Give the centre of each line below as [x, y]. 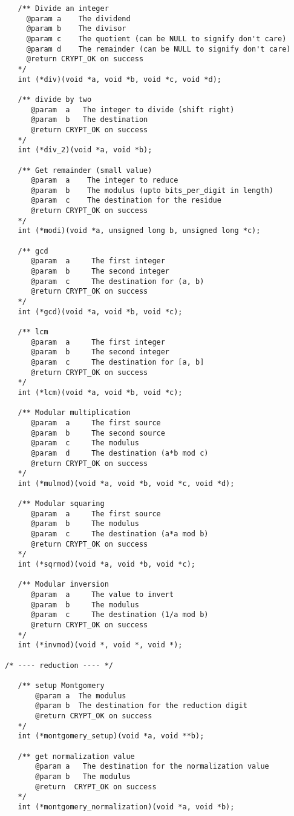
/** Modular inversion [63, 585]
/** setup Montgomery [61, 685]
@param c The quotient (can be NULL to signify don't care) [156, 39]
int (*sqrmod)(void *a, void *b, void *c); [106, 565]
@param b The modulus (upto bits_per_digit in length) [152, 190]
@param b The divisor [76, 29]
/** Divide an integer [63, 8]
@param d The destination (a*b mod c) [119, 453]
